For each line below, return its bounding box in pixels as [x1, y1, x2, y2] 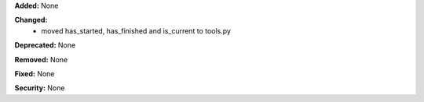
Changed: [14, 16, 48, 25]
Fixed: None [14, 69, 55, 78]
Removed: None [14, 55, 68, 64]
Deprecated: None [14, 40, 76, 50]
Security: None [14, 83, 65, 93]
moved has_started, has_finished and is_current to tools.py [41, 26, 232, 35]
